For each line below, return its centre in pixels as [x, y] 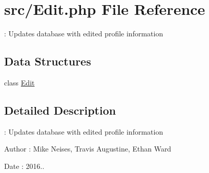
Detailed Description [60, 110]
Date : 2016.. [24, 166]
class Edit [19, 82]
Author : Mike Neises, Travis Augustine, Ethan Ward [88, 149]
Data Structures [48, 61]
